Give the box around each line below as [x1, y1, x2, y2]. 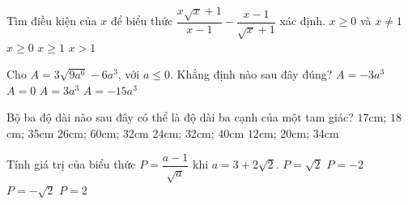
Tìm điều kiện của [6, 12, 97, 29]
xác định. [279, 12, 325, 29]
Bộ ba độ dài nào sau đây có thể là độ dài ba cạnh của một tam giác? [6, 109, 354, 126]
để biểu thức [110, 12, 173, 29]
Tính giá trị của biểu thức [6, 156, 136, 172]
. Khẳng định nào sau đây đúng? [169, 66, 333, 83]
